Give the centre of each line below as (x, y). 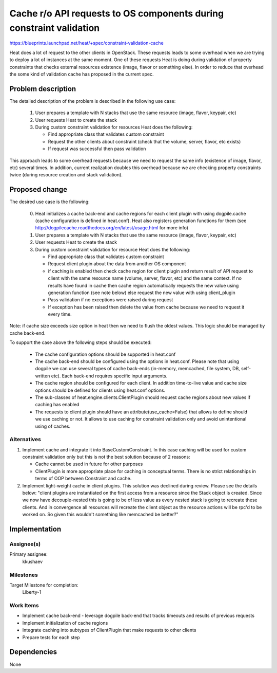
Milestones (24, 575)
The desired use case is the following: (50, 202)
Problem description (43, 89)
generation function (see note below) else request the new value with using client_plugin (142, 293)
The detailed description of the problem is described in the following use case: (93, 101)
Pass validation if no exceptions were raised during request (111, 300)
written (43, 376)
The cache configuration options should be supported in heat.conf (105, 354)
